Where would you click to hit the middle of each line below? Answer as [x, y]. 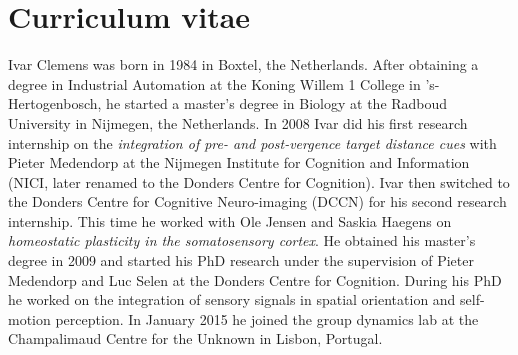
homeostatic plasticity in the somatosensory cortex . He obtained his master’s [242, 240]
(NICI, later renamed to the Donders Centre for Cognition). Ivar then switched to [259, 181]
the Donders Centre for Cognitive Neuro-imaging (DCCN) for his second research [257, 201]
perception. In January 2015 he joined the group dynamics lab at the [267, 318]
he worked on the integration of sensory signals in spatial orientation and [232, 299]
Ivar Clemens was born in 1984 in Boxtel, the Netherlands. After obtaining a [243, 64]
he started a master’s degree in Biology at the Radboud [277, 103]
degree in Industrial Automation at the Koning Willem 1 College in [214, 83]
